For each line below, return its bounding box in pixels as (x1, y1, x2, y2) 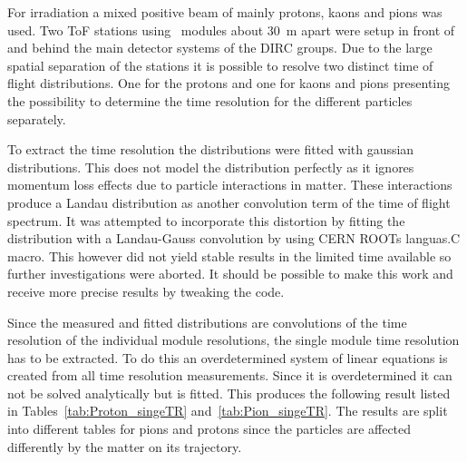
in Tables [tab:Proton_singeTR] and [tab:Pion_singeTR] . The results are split (7, 401, 448, 420)
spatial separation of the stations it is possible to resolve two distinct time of (7, 55, 433, 74)
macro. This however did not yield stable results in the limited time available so (7, 246, 452, 265)
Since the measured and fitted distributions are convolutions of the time (7, 312, 407, 331)
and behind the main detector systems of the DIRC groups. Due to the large (7, 38, 433, 57)
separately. (7, 109, 66, 128)
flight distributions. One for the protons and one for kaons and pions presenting (7, 74, 451, 93)
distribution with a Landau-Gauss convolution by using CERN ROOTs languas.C (7, 229, 461, 248)
